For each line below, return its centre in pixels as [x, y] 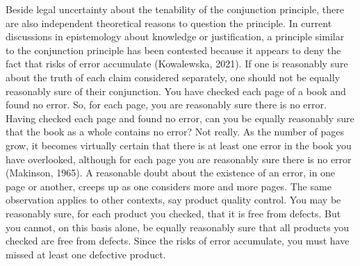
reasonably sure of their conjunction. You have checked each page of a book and [176, 91]
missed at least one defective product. [86, 254]
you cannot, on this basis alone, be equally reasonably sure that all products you [178, 227]
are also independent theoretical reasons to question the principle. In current [169, 23]
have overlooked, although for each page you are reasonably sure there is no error [179, 159]
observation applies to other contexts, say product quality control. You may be [173, 200]
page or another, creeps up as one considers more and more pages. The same [169, 186]
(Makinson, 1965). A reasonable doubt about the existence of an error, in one [171, 173]
